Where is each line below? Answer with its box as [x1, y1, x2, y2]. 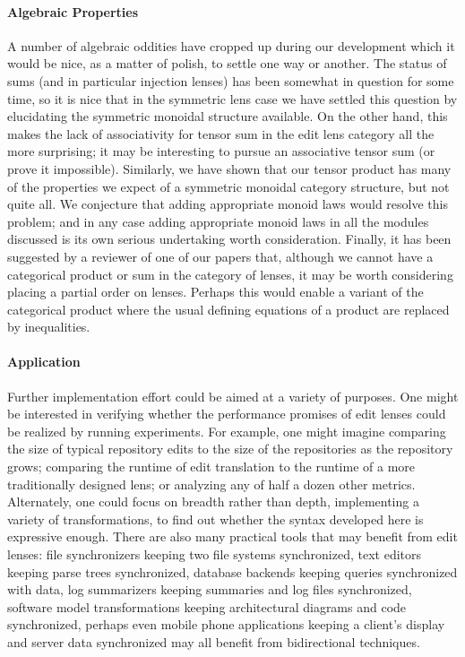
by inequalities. [7, 317, 90, 336]
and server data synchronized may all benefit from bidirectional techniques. [7, 633, 420, 651]
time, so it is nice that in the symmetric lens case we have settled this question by [7, 89, 458, 108]
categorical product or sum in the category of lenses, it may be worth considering [7, 264, 453, 283]
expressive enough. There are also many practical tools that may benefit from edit [7, 527, 458, 546]
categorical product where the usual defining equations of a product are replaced [7, 299, 450, 318]
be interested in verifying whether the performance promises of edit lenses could [7, 404, 446, 423]
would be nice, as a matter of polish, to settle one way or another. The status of [7, 54, 447, 73]
